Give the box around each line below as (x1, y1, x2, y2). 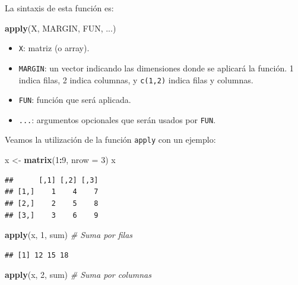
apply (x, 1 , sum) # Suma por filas (5, 228, 133, 241)
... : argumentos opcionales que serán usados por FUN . (18, 113, 216, 126)
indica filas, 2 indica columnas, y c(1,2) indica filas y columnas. (18, 73, 253, 86)
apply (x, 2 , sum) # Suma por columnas (5, 268, 151, 281)
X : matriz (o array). (18, 42, 90, 54)
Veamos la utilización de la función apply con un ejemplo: (5, 133, 216, 146)
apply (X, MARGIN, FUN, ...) (5, 21, 116, 34)
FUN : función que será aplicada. (18, 93, 131, 106)
